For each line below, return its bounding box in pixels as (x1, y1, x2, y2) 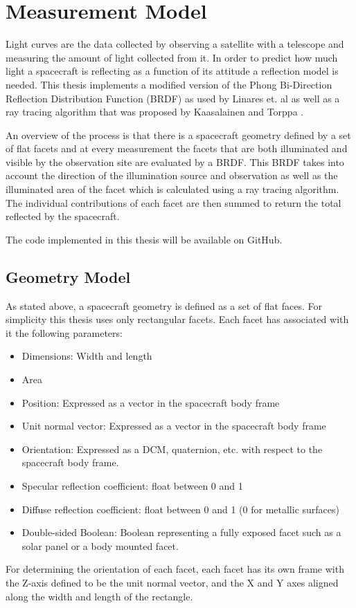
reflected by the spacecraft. (6, 209, 120, 223)
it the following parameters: (6, 325, 123, 340)
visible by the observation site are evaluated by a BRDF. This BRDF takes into (6, 154, 344, 169)
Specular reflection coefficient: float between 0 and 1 (21, 478, 243, 492)
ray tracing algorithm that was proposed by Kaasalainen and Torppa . (6, 104, 304, 119)
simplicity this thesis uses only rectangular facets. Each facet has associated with (6, 312, 349, 326)
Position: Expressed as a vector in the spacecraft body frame (21, 395, 280, 409)
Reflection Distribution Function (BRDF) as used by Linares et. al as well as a (6, 91, 340, 105)
